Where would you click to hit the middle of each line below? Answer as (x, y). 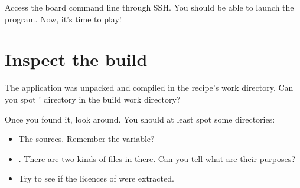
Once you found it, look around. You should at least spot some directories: (140, 119)
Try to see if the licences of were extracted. (96, 178)
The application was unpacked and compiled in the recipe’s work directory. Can (149, 88)
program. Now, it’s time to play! (63, 19)
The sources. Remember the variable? (87, 139)
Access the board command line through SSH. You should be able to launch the (149, 7)
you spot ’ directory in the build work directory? (93, 99)
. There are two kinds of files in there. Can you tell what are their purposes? (157, 158)
